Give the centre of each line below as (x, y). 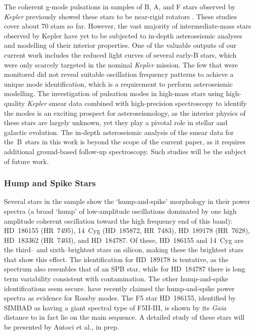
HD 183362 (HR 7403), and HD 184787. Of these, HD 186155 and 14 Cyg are (124, 240)
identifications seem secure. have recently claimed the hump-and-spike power (119, 288)
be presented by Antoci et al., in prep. (62, 327)
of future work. (27, 161)
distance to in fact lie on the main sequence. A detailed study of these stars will (124, 317)
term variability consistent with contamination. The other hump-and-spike (116, 279)
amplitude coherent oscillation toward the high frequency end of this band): (118, 220)
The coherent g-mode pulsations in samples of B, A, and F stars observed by (120, 6)
